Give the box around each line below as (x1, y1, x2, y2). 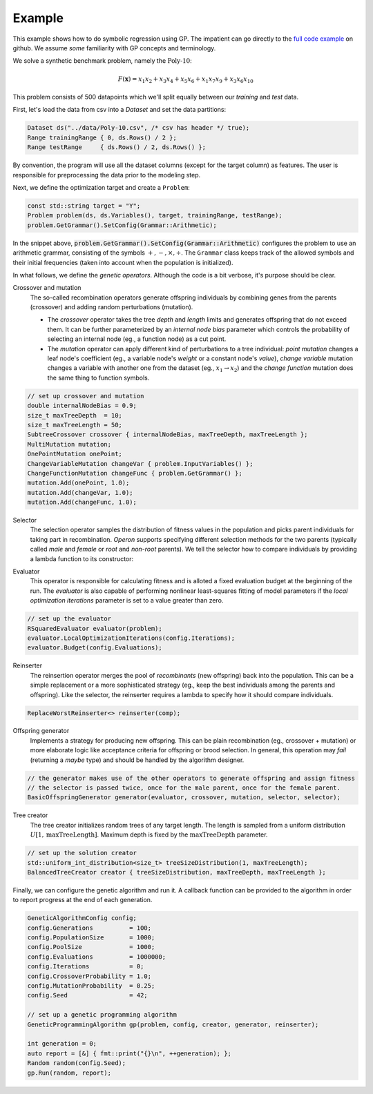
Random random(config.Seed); (27, 1059, 126, 1067)
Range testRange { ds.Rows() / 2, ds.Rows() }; (27, 144, 207, 151)
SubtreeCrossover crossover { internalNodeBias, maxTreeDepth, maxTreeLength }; (27, 431, 308, 438)
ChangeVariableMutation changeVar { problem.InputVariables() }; (27, 460, 254, 467)
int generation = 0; (27, 1039, 97, 1048)
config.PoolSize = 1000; (27, 943, 155, 951)
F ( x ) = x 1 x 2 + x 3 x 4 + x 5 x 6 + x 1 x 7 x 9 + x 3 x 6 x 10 (117, 75, 254, 84)
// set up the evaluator (27, 615, 112, 623)
